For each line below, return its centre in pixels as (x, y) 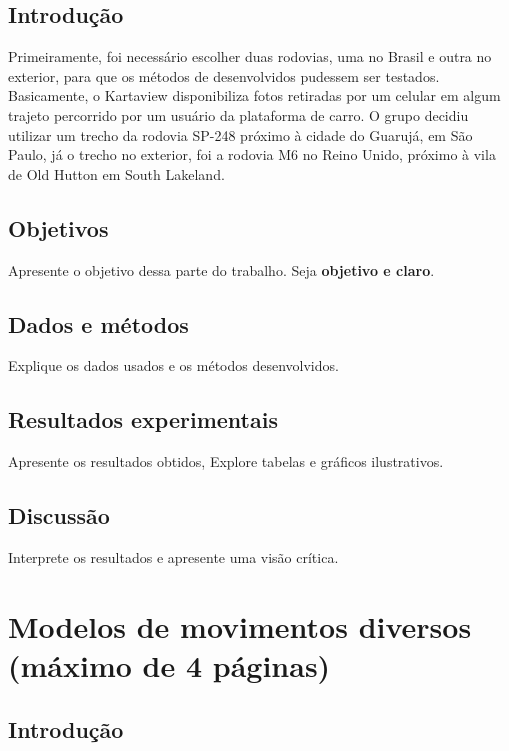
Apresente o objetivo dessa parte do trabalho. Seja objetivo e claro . (221, 269)
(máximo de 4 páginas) (169, 664)
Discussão (59, 515)
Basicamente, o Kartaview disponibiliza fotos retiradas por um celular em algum (254, 95)
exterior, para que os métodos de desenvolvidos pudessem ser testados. (224, 75)
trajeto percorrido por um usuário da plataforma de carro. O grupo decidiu (238, 114)
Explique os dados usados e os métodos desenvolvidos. (173, 365)
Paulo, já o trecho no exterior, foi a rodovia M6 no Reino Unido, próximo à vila (252, 154)
